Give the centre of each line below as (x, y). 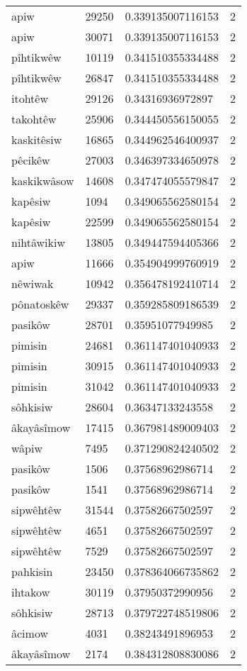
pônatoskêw (40, 304)
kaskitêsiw (37, 139)
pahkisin (32, 571)
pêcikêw (31, 160)
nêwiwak (33, 283)
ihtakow (31, 592)
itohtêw (30, 98)
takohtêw (34, 119)
